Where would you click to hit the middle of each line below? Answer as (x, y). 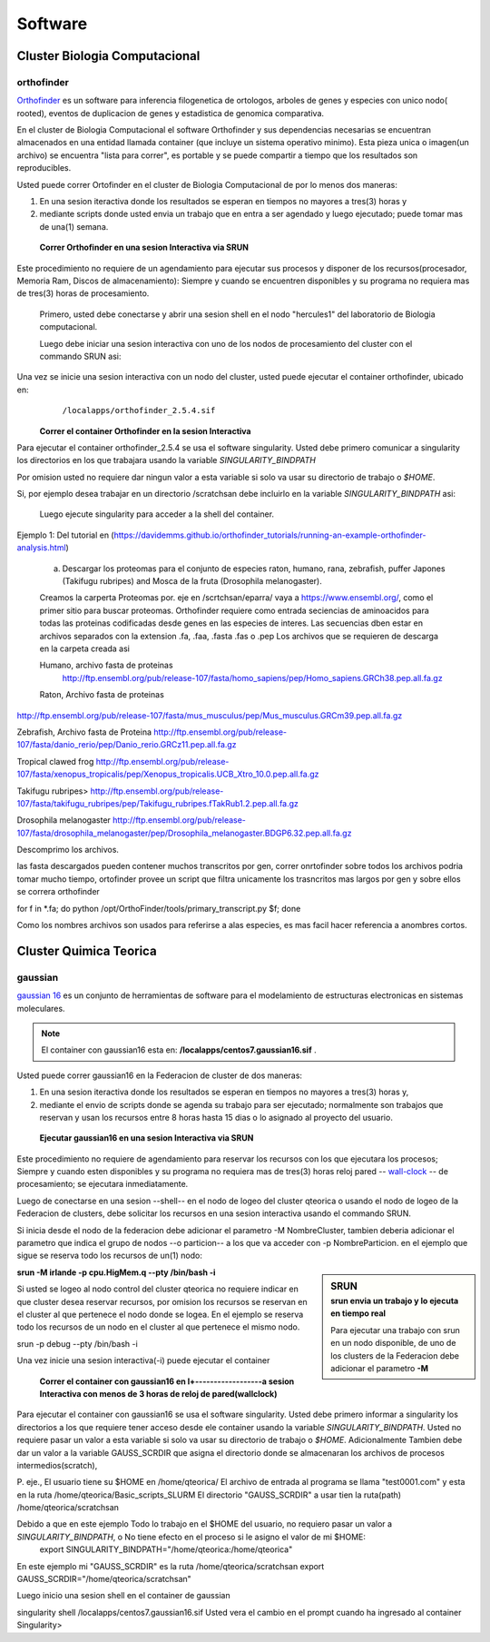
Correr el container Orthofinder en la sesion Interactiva (145, 430)
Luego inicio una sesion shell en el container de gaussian (123, 1596)
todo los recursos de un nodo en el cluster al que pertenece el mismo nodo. (158, 1327)
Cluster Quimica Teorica (87, 950)
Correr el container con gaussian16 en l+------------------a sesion (167, 1381)
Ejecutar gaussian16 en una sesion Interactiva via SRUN (147, 1138)
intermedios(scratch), (57, 1465)
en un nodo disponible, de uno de (393, 1343)
